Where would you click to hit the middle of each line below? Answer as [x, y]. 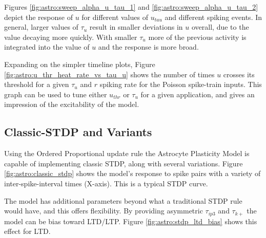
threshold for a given [37, 84]
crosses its [239, 74]
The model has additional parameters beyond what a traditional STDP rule [123, 200]
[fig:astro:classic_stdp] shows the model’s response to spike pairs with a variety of [132, 173]
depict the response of [38, 17]
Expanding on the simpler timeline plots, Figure [80, 64]
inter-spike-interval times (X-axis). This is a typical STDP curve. [106, 183]
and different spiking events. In [213, 17]
